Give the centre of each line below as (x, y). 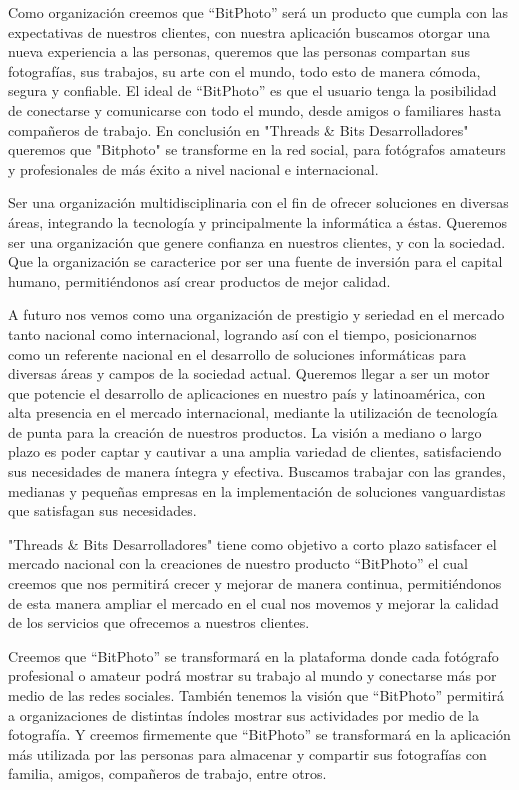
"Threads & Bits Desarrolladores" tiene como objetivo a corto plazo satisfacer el (252, 543)
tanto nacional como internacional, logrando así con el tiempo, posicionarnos (242, 333)
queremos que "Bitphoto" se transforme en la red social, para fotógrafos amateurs (257, 149)
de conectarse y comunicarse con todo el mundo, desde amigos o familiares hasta (255, 109)
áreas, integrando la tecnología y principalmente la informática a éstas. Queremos (258, 221)
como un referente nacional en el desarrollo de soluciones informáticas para (237, 353)
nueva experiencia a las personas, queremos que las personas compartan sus (239, 51)
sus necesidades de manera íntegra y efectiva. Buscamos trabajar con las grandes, (257, 471)
